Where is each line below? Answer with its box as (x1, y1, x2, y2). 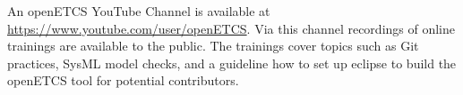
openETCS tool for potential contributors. (7, 71, 239, 90)
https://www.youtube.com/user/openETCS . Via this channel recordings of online (7, 19, 456, 37)
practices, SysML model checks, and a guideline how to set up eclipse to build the (7, 53, 457, 72)
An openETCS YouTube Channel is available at (7, 2, 270, 20)
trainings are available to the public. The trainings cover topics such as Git (7, 36, 419, 55)
